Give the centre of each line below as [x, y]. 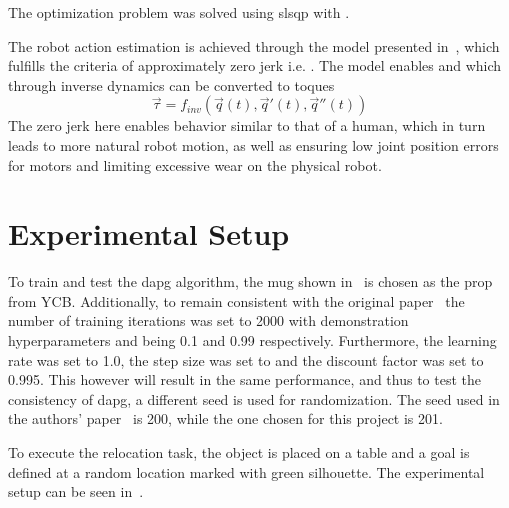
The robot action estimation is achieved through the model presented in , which [254, 45]
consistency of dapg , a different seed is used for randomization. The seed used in [254, 398]
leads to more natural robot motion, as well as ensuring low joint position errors [253, 144]
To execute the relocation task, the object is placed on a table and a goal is [239, 452]
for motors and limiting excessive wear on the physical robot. [195, 164]
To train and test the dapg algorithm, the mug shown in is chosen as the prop [250, 281]
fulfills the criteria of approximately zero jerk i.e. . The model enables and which [255, 65]
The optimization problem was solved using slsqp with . [179, 12]
